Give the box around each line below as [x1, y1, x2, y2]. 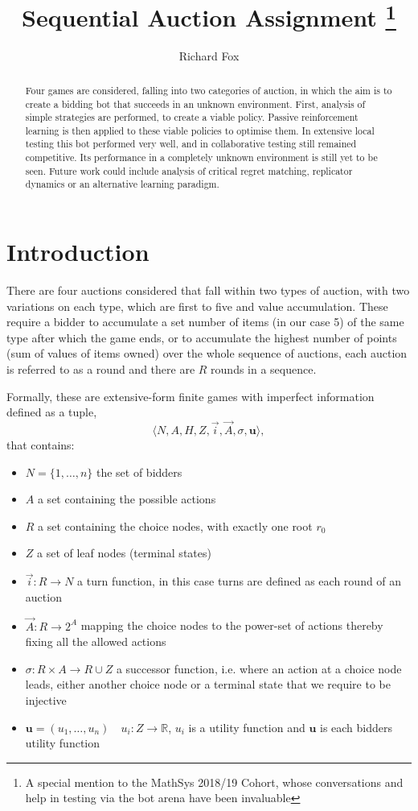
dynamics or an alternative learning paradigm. [25, 177, 219, 191]
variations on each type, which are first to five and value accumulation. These [6, 297, 388, 314]
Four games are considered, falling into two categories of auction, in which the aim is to [25, 83, 392, 97]
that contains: [6, 437, 75, 453]
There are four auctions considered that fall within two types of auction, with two [6, 282, 410, 299]
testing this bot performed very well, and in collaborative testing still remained [25, 137, 357, 151]
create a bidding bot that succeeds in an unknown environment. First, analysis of [25, 97, 366, 110]
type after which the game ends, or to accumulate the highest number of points [6, 329, 397, 346]
